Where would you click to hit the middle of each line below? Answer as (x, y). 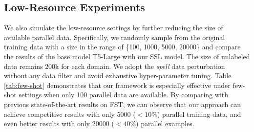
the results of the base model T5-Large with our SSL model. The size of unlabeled (127, 56)
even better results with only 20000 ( (59, 123)
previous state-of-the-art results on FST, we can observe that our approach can (122, 104)
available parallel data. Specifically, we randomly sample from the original (115, 37)
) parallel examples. (165, 123)
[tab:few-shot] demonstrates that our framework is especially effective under (117, 85)
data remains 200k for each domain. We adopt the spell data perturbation (115, 66)
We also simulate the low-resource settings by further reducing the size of (114, 28)
